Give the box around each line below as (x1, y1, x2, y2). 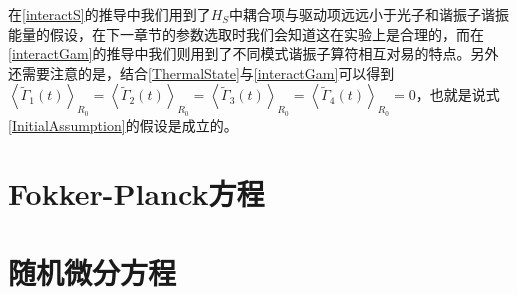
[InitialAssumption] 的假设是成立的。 (8, 114, 238, 135)
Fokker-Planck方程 (8, 173, 265, 214)
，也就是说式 (415, 84, 500, 105)
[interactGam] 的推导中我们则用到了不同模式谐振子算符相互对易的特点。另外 (8, 43, 499, 64)
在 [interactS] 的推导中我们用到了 (8, 4, 211, 24)
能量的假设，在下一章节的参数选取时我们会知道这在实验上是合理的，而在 (8, 23, 484, 44)
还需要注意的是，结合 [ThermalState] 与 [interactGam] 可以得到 (8, 62, 395, 83)
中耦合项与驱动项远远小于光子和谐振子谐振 (229, 4, 510, 24)
